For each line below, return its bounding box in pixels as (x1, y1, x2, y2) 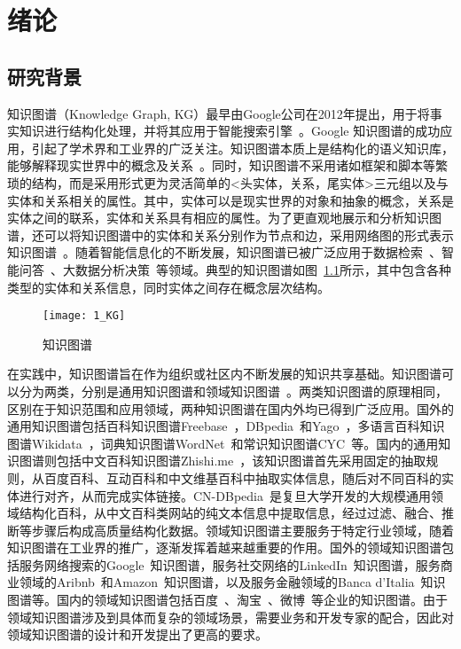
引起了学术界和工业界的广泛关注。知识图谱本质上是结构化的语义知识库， (31, 138, 454, 157)
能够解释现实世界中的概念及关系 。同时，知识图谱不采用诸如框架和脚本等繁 (7, 156, 448, 175)
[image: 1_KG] (43, 309, 126, 323)
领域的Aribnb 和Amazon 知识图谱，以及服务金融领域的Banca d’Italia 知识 (19, 573, 446, 591)
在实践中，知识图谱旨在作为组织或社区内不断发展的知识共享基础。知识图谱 (7, 364, 441, 383)
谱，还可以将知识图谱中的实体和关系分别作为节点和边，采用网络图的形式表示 (7, 225, 454, 244)
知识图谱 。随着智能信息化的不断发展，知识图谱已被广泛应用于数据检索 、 (7, 243, 441, 262)
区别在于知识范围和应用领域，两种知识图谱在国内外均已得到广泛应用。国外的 (7, 399, 454, 418)
